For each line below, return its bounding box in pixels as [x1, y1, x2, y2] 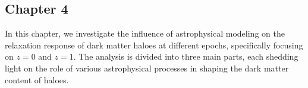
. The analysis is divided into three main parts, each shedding [73, 50, 298, 63]
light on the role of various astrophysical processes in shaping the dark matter [5, 61, 289, 74]
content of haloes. [5, 73, 69, 86]
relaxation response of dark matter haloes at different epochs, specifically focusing [5, 38, 303, 51]
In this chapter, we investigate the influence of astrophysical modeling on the [5, 27, 285, 40]
